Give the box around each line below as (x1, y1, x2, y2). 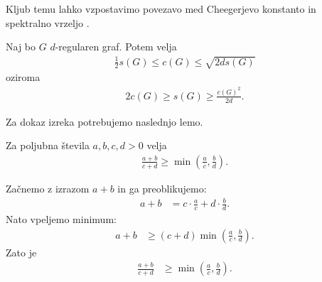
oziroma (6, 70, 41, 85)
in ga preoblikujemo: (117, 180, 207, 195)
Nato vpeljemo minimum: (6, 211, 117, 226)
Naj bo (6, 39, 36, 54)
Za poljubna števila (6, 138, 90, 153)
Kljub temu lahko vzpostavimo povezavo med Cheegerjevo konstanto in (6, 1, 316, 16)
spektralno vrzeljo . (6, 15, 90, 30)
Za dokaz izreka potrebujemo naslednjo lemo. (6, 114, 203, 129)
